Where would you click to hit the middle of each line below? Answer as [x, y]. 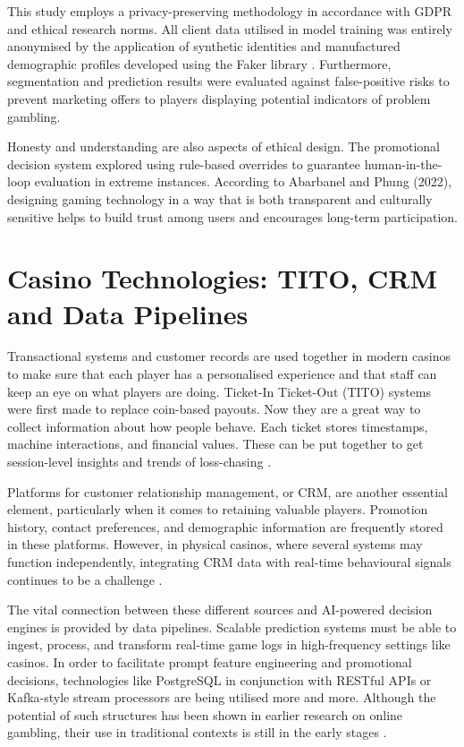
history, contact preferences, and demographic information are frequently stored [225, 526]
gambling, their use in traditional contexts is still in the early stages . [197, 732]
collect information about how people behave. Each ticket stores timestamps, [218, 426]
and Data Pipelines [128, 313]
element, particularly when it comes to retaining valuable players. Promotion [218, 509]
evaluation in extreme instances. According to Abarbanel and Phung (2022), [243, 181]
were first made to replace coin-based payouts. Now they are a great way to [214, 409]
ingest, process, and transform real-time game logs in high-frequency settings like [229, 644]
